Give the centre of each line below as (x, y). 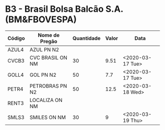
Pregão (49, 41)
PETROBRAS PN (48, 86)
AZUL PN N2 (44, 49)
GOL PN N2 (43, 75)
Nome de (49, 35)
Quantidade (86, 38)
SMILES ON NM (48, 117)
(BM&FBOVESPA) (41, 19)
